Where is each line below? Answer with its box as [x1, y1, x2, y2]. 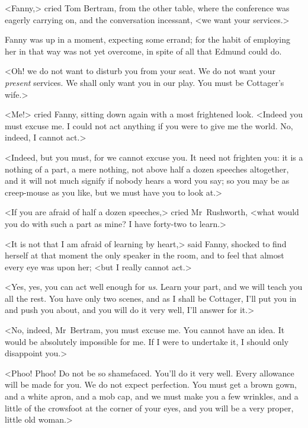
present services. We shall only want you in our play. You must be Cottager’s [5, 76, 284, 88]
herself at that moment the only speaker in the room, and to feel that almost [5, 249, 284, 261]
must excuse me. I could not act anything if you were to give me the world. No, [5, 119, 293, 132]
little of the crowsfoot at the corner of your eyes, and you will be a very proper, [5, 401, 294, 414]
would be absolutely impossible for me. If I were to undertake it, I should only [5, 335, 289, 347]
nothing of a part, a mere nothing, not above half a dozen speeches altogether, [5, 162, 289, 175]
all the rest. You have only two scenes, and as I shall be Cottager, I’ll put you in [5, 292, 297, 304]
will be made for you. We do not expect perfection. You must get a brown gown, [5, 378, 297, 391]
